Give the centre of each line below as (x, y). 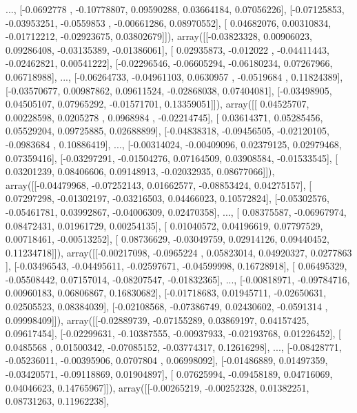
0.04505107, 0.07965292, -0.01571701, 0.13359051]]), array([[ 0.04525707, (157, 104)
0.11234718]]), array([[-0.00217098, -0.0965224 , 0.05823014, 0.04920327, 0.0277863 (179, 252)
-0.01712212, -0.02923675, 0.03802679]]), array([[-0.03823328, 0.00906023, (159, 36)
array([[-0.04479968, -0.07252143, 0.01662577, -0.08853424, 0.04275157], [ (159, 184)
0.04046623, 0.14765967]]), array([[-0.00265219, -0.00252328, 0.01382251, (157, 387)
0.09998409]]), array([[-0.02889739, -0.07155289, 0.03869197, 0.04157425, (157, 320)
